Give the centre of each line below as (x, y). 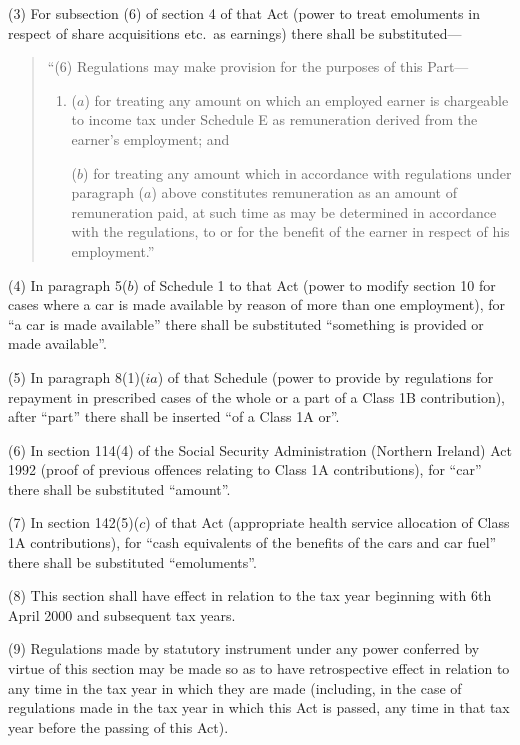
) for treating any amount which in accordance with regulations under (297, 172)
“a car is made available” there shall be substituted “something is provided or (246, 323)
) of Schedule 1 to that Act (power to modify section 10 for (314, 284)
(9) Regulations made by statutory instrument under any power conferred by (244, 648)
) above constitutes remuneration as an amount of (304, 192)
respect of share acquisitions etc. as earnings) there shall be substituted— (235, 32)
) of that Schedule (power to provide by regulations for (325, 376)
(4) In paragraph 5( (68, 284)
